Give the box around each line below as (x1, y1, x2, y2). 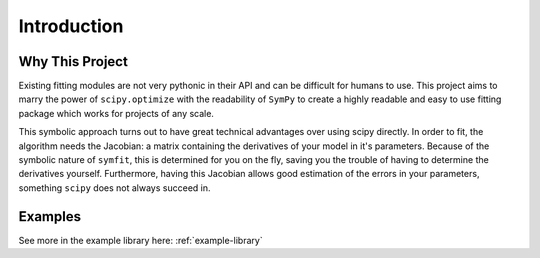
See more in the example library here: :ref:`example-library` (18, 234, 264, 246)
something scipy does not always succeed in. (18, 181, 211, 194)
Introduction (18, 15, 124, 37)
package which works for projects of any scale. (18, 107, 215, 119)
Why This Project (18, 53, 129, 70)
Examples (18, 208, 82, 225)
